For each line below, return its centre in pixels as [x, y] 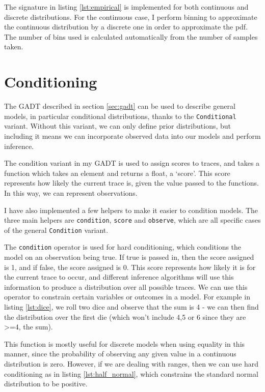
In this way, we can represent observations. [71, 192]
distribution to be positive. [46, 384]
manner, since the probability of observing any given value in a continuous [120, 354]
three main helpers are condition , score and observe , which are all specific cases [132, 220]
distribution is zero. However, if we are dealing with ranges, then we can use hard [131, 364]
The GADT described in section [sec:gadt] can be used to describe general [120, 106]
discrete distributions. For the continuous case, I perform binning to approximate [131, 17]
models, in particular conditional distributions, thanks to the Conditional [120, 116]
